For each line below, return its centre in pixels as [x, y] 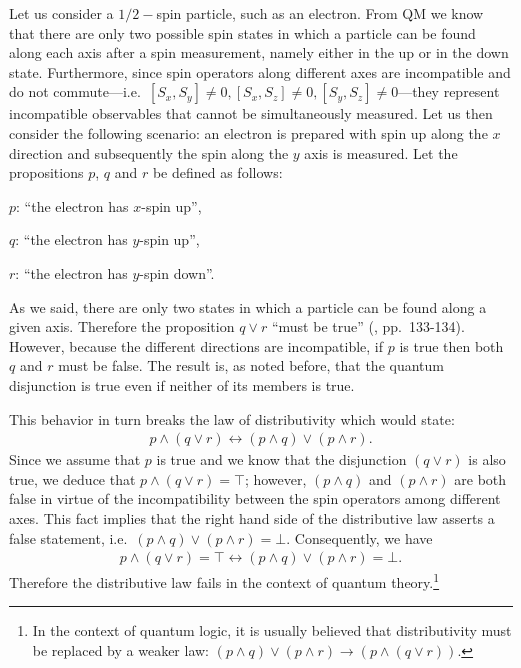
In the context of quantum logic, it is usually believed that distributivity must [272, 630]
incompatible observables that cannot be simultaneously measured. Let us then [251, 113]
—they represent [449, 91]
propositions [46, 172]
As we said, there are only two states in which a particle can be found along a [248, 306]
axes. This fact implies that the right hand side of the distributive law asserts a [252, 517]
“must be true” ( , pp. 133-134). [368, 326]
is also [487, 459]
